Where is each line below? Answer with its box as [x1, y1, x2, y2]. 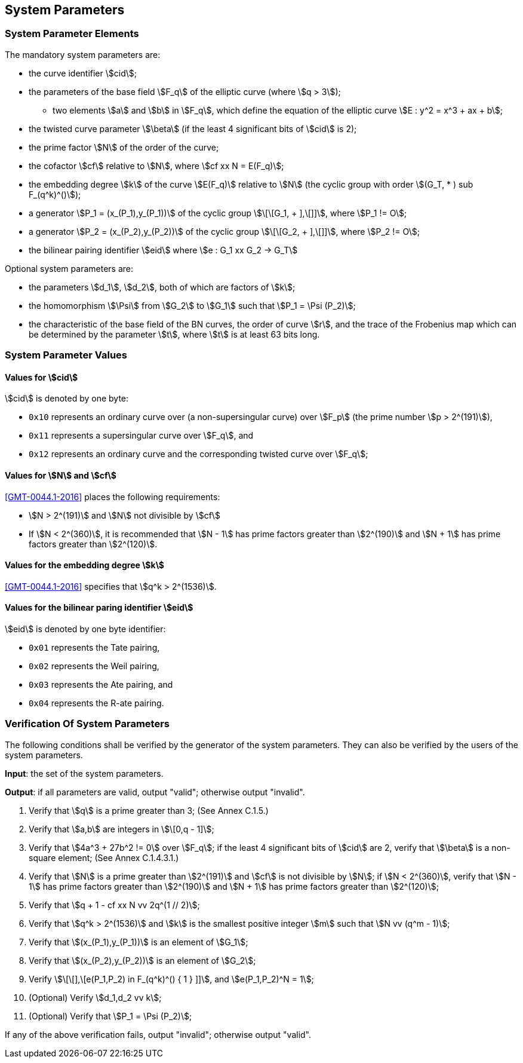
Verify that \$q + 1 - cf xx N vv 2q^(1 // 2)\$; [29, 899, 200, 910]
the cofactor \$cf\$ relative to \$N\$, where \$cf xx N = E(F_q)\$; [29, 160, 284, 171]
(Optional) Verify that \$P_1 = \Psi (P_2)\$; [29, 1010, 192, 1021]
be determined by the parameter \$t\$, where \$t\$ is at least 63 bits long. [29, 329, 320, 339]
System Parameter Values [5, 349, 127, 362]
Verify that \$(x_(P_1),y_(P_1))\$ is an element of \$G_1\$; [29, 936, 248, 947]
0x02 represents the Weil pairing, [29, 661, 159, 672]
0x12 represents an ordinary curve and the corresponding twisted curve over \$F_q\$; [29, 449, 368, 459]
